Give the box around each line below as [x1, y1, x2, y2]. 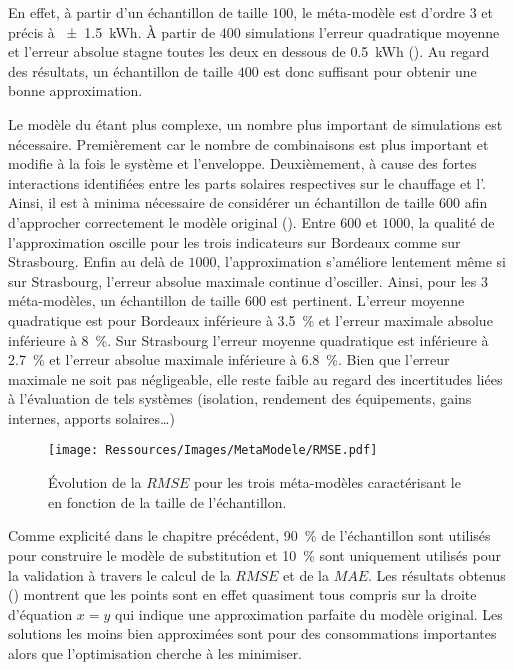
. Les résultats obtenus [368, 564, 506, 585]
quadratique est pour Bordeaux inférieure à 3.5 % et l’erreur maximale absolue [8, 309, 493, 330]
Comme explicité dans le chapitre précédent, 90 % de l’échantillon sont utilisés [8, 525, 491, 546]
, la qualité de [410, 211, 495, 232]
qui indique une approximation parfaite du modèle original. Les [115, 603, 503, 624]
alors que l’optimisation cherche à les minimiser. [8, 642, 303, 663]
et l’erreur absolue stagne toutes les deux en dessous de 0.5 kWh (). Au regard [8, 41, 490, 62]
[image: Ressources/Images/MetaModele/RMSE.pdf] [48, 443, 378, 458]
